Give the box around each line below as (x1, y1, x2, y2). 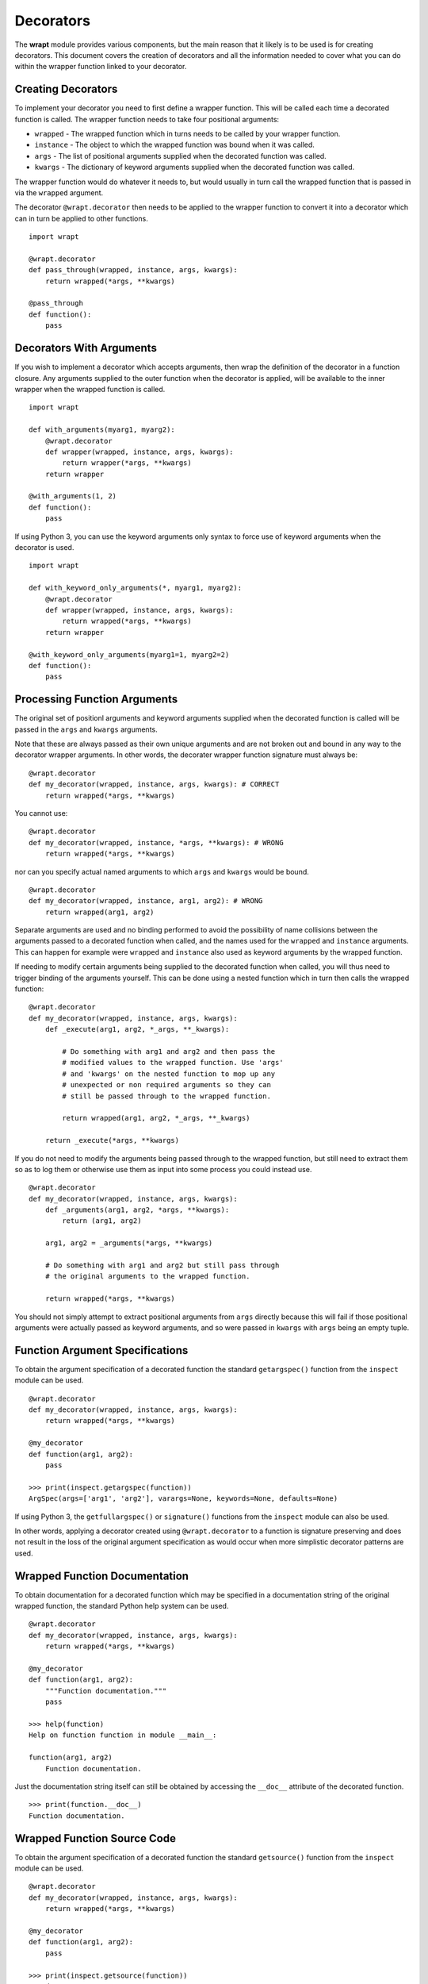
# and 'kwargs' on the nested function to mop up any (62, 1069, 276, 1079)
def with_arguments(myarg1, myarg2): (29, 425, 176, 434)
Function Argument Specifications (14, 1344, 189, 1357)
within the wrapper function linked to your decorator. (14, 62, 187, 71)
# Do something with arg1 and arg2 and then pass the (62, 1048, 276, 1055)
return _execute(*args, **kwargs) (44, 1136, 180, 1145)
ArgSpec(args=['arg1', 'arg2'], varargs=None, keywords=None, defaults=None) (29, 1494, 338, 1503)
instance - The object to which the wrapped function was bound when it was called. (34, 140, 315, 150)
